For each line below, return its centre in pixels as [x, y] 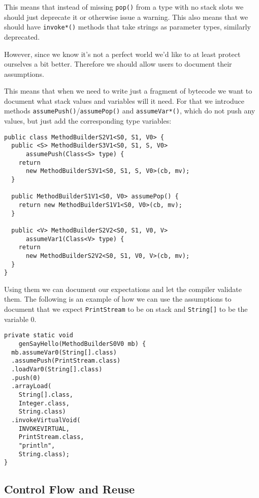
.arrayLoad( [31, 386]
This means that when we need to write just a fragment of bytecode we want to [128, 91]
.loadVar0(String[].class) [57, 369]
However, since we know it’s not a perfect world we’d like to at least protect [122, 54]
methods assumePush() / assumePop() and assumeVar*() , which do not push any [130, 111]
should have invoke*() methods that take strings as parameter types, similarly [127, 27]
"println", [37, 445]
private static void [39, 335]
